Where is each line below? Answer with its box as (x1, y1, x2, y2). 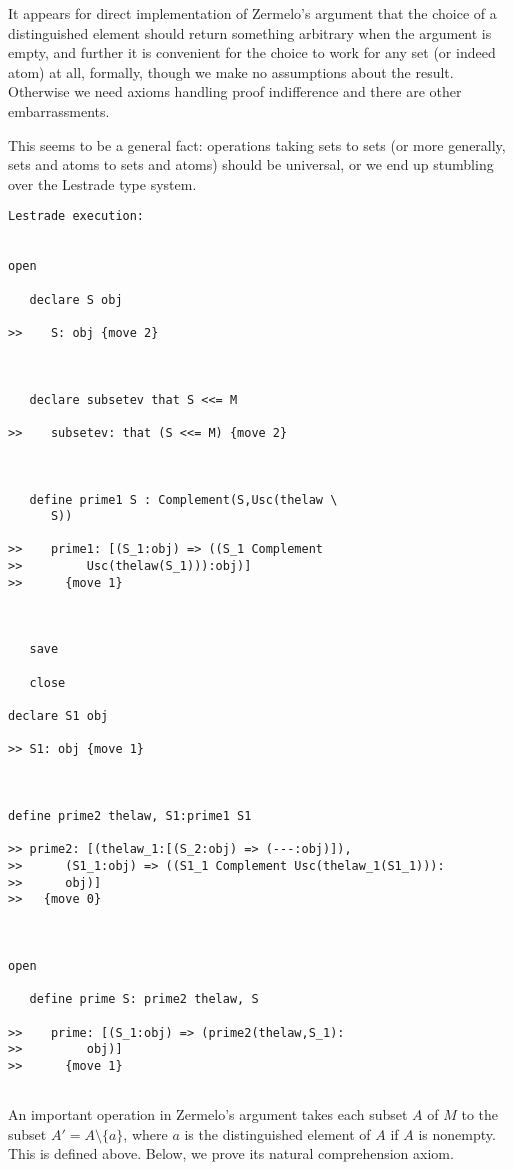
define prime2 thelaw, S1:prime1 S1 (8, 808, 252, 823)
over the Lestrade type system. (8, 173, 197, 194)
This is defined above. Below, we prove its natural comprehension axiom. (8, 1143, 454, 1164)
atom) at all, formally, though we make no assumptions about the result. (8, 61, 454, 82)
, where (123, 1123, 168, 1144)
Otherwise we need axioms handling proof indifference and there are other (8, 81, 462, 102)
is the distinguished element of (184, 1123, 371, 1144)
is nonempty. (418, 1123, 496, 1144)
